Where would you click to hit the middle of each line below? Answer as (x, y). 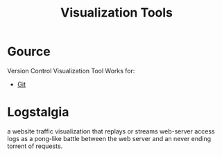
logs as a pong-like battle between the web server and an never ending (109, 138)
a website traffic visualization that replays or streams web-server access (111, 131)
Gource (29, 52)
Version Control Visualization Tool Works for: (71, 71)
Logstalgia (38, 112)
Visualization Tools (117, 13)
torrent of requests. (35, 146)
